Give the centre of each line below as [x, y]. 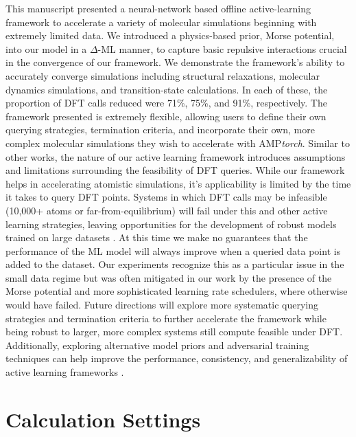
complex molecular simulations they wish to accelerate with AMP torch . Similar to [178, 143]
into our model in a [46, 48]
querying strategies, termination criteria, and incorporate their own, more [160, 130]
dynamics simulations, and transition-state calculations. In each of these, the [167, 89]
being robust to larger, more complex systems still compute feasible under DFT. [174, 332]
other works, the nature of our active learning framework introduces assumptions [176, 156]
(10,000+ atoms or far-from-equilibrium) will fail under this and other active [167, 210]
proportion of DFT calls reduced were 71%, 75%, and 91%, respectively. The [166, 103]
